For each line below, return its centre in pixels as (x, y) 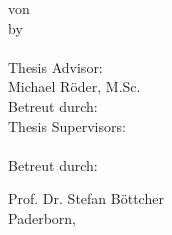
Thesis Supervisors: (67, 125)
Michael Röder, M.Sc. (74, 86)
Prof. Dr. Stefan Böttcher (86, 198)
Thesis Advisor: (55, 66)
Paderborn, (42, 217)
